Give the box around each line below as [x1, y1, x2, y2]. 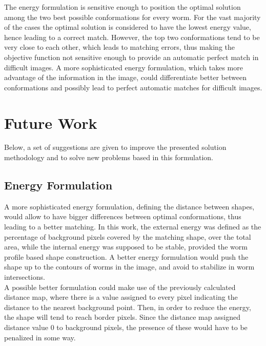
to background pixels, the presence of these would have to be [56, 321, 248, 332]
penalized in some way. [4, 332, 76, 342]
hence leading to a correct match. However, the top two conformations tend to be [4, 31, 260, 42]
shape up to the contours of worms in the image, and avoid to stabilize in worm [4, 261, 255, 272]
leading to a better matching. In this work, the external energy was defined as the [4, 221, 261, 232]
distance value [4, 321, 49, 332]
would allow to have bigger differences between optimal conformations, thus [4, 211, 241, 222]
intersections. [4, 272, 45, 282]
